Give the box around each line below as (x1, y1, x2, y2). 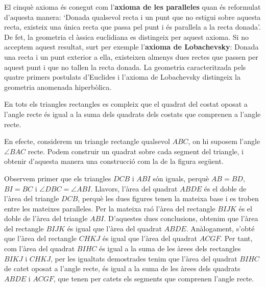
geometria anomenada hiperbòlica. (4, 81, 112, 92)
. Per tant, (220, 233, 253, 244)
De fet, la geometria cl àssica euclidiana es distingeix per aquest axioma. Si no (4, 31, 249, 42)
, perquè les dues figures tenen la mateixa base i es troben (78, 193, 259, 204)
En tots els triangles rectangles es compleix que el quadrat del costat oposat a (4, 99, 248, 109)
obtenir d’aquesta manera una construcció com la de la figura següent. (4, 156, 224, 166)
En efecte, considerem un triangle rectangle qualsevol (4, 136, 170, 147)
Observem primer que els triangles (4, 173, 111, 183)
